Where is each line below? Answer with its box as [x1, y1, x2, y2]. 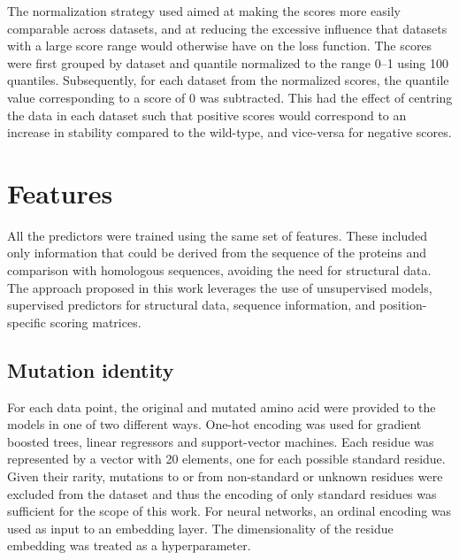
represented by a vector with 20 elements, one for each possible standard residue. [7, 449, 446, 468]
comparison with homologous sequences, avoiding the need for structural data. [7, 261, 432, 280]
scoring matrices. [50, 312, 142, 331]
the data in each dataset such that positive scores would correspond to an [7, 105, 407, 124]
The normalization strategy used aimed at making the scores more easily [7, 2, 401, 19]
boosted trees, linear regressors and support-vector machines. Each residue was [7, 432, 434, 450]
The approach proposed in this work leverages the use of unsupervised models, [7, 278, 432, 296]
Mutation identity [7, 356, 174, 383]
